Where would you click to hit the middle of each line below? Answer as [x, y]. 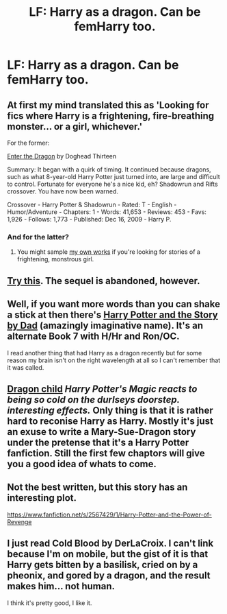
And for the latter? [38, 237]
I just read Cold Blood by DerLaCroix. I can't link [110, 544]
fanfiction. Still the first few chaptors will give [106, 453]
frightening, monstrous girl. [55, 259]
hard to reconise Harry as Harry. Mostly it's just [110, 421]
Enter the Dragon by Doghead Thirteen [62, 156]
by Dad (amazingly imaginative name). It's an [105, 326]
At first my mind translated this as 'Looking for [108, 105]
